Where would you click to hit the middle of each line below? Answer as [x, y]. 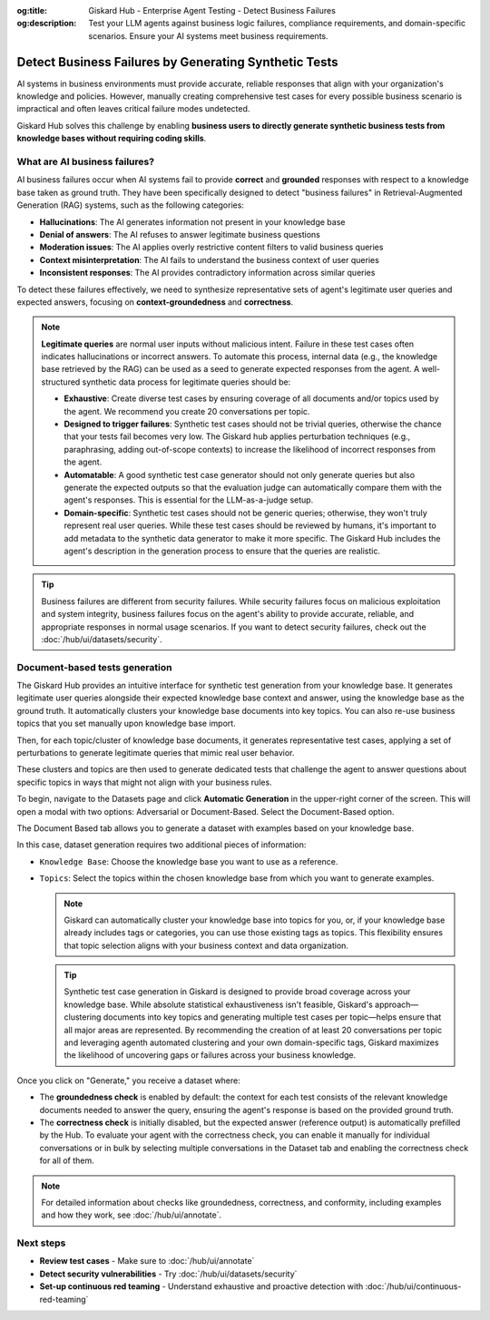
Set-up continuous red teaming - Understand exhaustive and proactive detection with [201, 1286]
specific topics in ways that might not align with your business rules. [144, 782]
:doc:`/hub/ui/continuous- [413, 1286]
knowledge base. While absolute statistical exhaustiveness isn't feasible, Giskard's [219, 1004]
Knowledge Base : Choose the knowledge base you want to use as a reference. [189, 861]
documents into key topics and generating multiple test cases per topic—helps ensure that [272, 1017]
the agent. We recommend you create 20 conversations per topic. [187, 411]
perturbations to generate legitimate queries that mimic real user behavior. [156, 752]
